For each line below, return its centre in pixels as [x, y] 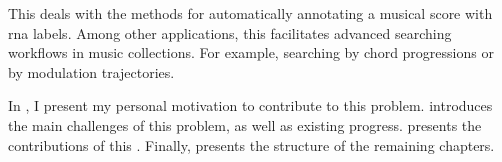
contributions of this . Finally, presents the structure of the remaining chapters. [251, 144]
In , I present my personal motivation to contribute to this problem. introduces [250, 105]
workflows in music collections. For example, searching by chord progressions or [251, 52]
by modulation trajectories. [91, 71]
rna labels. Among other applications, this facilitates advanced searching [230, 32]
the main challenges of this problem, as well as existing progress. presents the [245, 124]
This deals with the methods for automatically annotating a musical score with [250, 13]
